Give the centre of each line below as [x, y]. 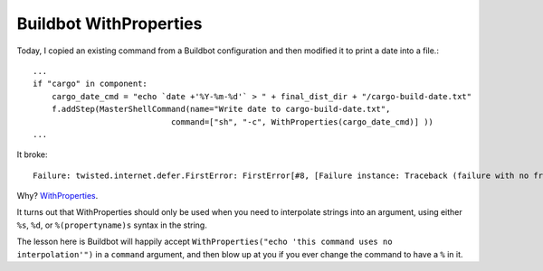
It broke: [33, 154]
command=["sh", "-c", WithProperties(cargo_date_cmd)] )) [302, 121]
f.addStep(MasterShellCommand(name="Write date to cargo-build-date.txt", [221, 109]
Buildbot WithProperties [110, 23]
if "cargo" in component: [90, 84]
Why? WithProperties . [57, 196]
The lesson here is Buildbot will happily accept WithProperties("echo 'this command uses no [205, 242]
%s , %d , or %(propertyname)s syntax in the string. [112, 225]
